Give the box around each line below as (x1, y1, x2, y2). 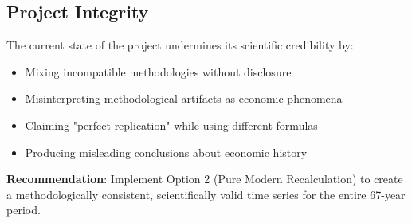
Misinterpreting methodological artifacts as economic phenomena (25, 90, 343, 107)
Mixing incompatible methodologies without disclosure (25, 63, 292, 80)
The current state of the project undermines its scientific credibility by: (6, 37, 354, 53)
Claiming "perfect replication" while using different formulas (25, 116, 318, 133)
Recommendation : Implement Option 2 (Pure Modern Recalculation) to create (6, 170, 403, 187)
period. (6, 201, 41, 218)
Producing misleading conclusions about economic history (25, 143, 308, 160)
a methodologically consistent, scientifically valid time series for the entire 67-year (6, 186, 406, 202)
